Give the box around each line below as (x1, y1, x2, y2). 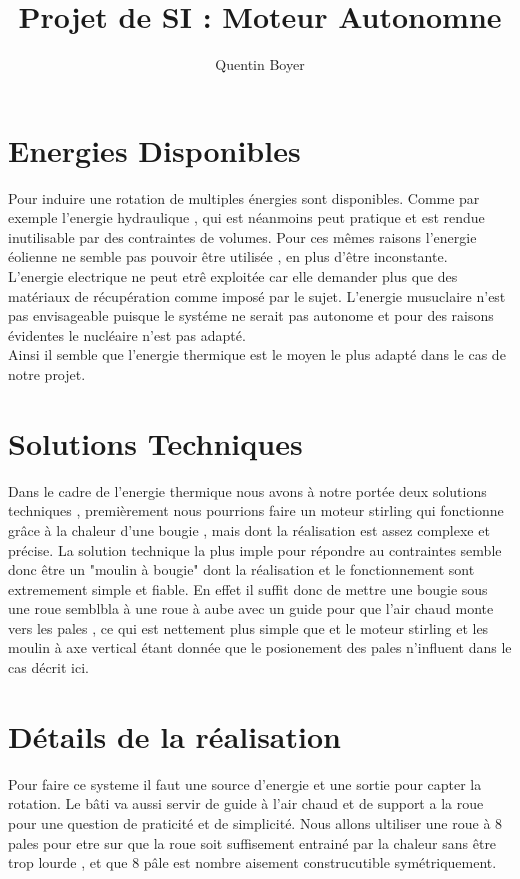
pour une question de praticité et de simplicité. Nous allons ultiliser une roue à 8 (8, 812, 503, 833)
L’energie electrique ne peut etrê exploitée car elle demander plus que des (8, 266, 458, 287)
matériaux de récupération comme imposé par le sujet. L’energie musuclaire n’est (8, 285, 506, 306)
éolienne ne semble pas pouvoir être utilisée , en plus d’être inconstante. (8, 246, 448, 267)
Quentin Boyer (215, 54, 305, 75)
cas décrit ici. (8, 657, 89, 678)
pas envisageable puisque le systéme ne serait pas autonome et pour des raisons (8, 305, 494, 326)
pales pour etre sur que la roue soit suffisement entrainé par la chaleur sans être (8, 832, 497, 853)
